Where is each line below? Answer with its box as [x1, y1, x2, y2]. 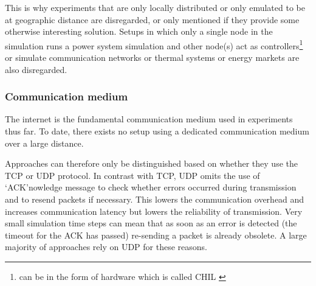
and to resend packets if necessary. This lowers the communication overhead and [5, 193, 304, 205]
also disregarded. [5, 63, 67, 75]
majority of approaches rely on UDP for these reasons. [5, 240, 208, 253]
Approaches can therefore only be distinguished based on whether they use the [5, 157, 298, 170]
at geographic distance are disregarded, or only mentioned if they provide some [5, 13, 300, 26]
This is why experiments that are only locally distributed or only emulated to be [5, 1, 305, 13]
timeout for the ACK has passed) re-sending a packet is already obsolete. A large [5, 228, 307, 241]
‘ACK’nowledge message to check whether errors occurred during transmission [5, 181, 297, 194]
